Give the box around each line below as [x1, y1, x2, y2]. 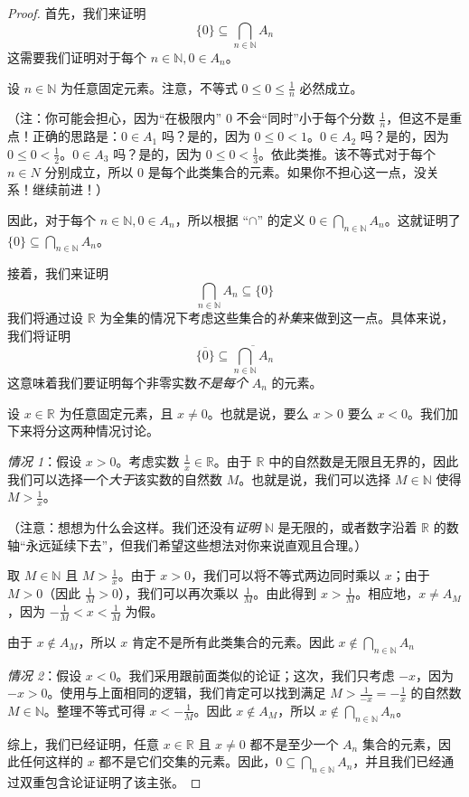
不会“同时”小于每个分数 [236, 108, 375, 127]
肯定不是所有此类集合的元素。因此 [131, 632, 334, 651]
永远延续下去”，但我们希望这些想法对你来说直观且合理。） [25, 535, 368, 554]
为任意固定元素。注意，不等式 [60, 78, 238, 97]
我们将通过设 [7, 308, 83, 327]
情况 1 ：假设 [7, 451, 82, 470]
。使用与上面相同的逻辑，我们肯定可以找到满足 [47, 683, 326, 702]
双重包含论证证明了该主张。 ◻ [19, 773, 202, 792]
